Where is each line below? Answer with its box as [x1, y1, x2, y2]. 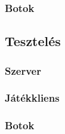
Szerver [5, 63, 41, 78]
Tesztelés [5, 32, 61, 50]
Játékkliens [5, 90, 60, 105]
